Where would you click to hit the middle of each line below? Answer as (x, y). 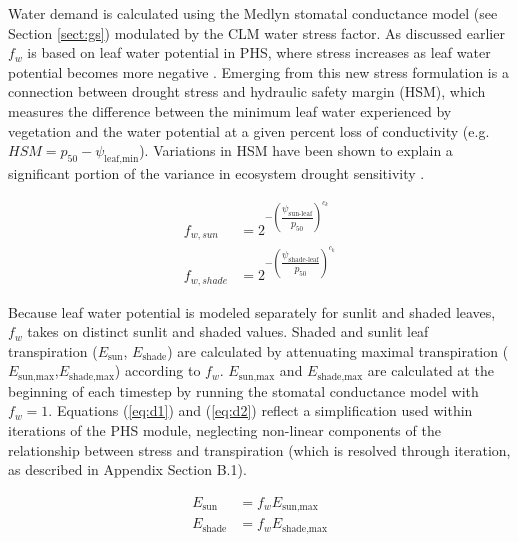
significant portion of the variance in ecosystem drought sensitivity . (216, 172)
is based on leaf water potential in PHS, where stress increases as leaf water (259, 52)
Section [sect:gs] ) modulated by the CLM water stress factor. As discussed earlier (256, 32)
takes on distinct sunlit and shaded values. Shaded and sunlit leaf (228, 331)
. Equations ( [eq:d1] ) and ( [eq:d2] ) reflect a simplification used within (260, 410)
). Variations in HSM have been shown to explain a (296, 150)
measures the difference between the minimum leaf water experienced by (230, 110)
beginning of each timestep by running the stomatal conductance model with (243, 390)
